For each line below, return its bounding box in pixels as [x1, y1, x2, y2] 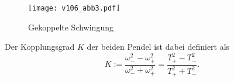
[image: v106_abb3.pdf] [28, 4, 121, 12]
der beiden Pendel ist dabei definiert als [87, 40, 230, 53]
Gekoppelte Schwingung [28, 20, 113, 33]
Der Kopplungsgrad [5, 40, 75, 53]
